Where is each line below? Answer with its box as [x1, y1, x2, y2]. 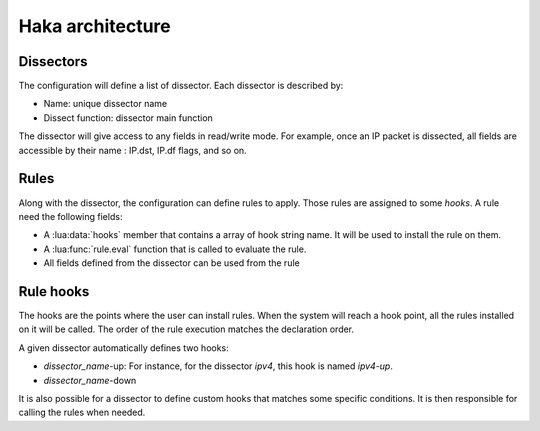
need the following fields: [18, 210, 123, 222]
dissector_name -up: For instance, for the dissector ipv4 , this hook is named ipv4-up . [43, 360, 394, 372]
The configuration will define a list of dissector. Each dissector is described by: [18, 80, 344, 92]
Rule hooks [18, 283, 90, 300]
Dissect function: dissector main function [43, 111, 214, 124]
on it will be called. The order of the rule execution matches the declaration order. [18, 323, 355, 335]
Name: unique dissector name [43, 98, 168, 110]
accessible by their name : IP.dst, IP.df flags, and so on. [18, 144, 247, 156]
